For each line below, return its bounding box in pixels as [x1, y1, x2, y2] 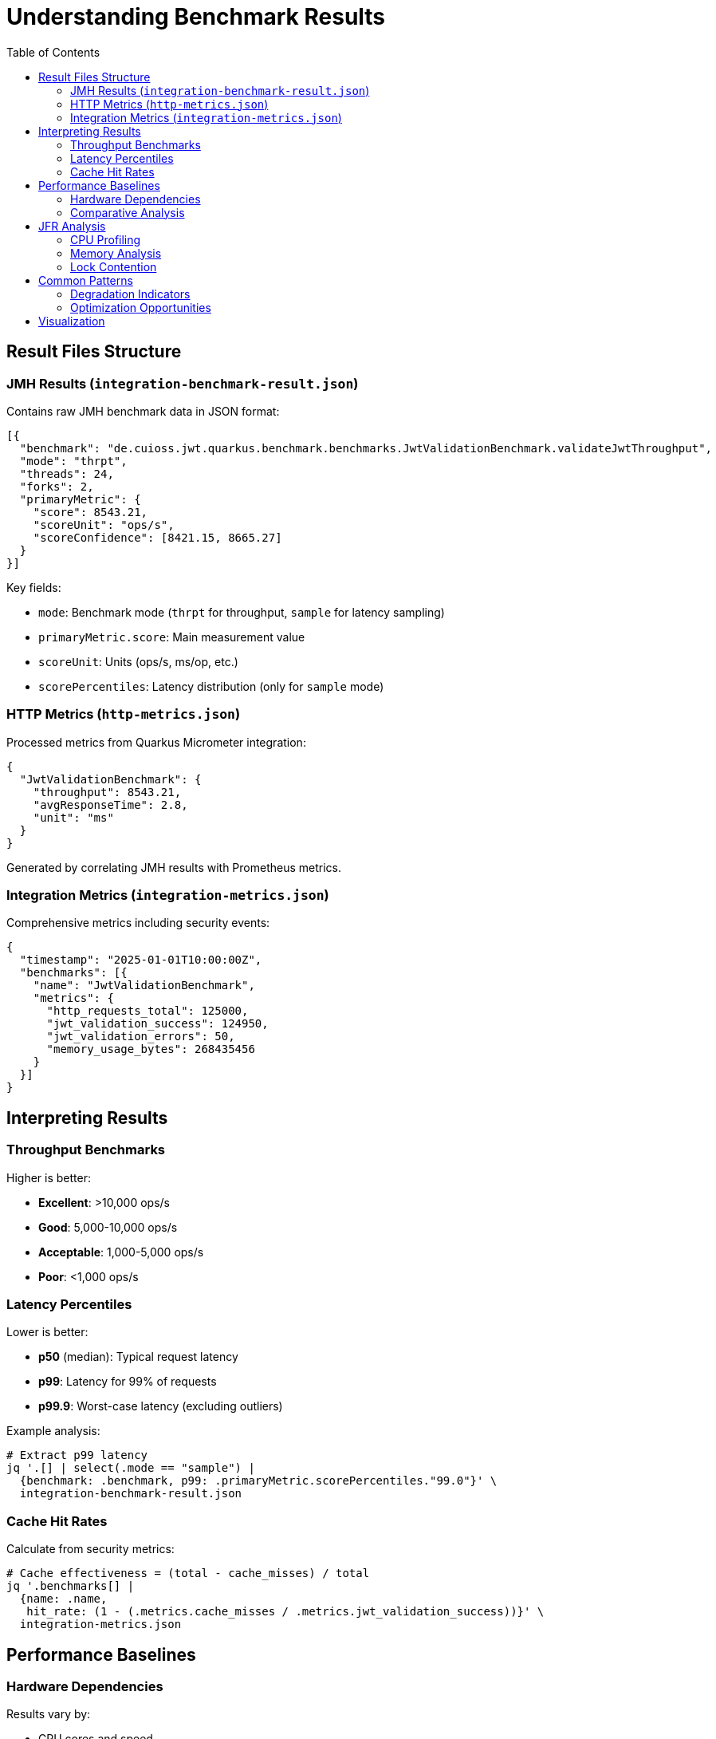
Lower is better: [6, 1325, 89, 1339]
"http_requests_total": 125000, [46, 1004, 249, 1018]
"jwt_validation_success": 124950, [46, 1017, 269, 1031]
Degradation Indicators [70, 286, 191, 301]
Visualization [38, 313, 105, 328]
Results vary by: [6, 1707, 91, 1721]
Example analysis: [6, 1424, 100, 1438]
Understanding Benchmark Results [6, 3, 386, 30]
